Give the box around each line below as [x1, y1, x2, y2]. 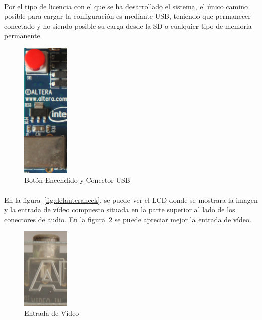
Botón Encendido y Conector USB [24, 175, 130, 185]
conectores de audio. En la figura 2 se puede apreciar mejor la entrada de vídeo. [4, 214, 251, 224]
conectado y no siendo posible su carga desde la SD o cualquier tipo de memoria [4, 20, 252, 31]
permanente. [4, 30, 42, 41]
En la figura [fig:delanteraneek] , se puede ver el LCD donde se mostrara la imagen [4, 194, 258, 205]
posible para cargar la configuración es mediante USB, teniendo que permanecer [4, 11, 251, 21]
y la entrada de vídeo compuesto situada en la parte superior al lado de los [4, 204, 235, 215]
